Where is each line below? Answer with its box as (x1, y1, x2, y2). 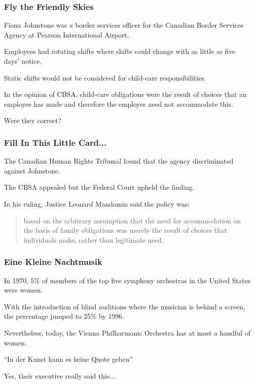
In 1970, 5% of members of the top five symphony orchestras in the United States (4, 275, 251, 285)
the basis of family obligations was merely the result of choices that (23, 225, 227, 235)
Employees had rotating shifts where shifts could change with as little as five (4, 46, 236, 56)
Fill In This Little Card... (4, 136, 107, 148)
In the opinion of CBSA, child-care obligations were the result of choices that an (4, 89, 247, 99)
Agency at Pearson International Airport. (4, 29, 129, 40)
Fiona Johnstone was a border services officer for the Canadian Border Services (4, 20, 244, 30)
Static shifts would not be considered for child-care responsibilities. (4, 72, 206, 83)
